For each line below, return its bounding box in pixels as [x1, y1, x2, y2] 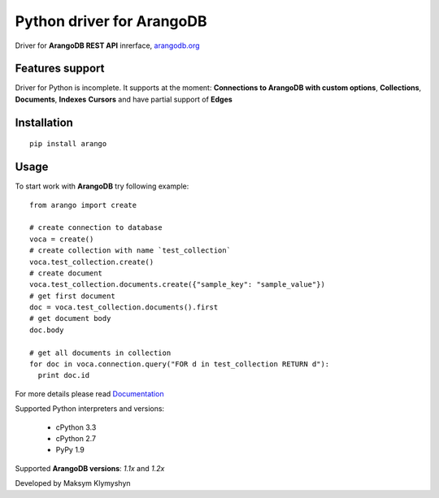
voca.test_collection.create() [29, 257, 154, 266]
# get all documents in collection [29, 348, 172, 357]
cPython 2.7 [55, 433, 97, 443]
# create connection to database [29, 223, 163, 232]
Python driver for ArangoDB [15, 12, 207, 30]
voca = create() [29, 234, 94, 244]
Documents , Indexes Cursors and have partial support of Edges [15, 94, 233, 104]
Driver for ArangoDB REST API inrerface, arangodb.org [15, 41, 200, 50]
